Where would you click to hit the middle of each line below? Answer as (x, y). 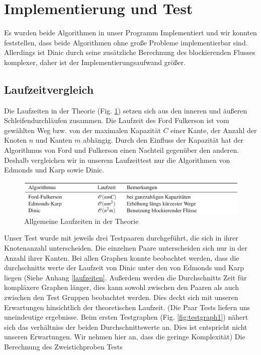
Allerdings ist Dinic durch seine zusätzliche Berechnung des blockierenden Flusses (130, 52)
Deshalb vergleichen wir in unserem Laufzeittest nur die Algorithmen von (117, 160)
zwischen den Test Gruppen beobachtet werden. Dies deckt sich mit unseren (121, 297)
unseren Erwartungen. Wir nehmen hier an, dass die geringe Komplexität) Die (125, 337)
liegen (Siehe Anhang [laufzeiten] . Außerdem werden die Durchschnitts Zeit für (125, 277)
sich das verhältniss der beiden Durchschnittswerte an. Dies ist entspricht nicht (126, 327)
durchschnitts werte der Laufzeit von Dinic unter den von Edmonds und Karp (124, 268)
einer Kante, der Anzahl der (214, 130)
